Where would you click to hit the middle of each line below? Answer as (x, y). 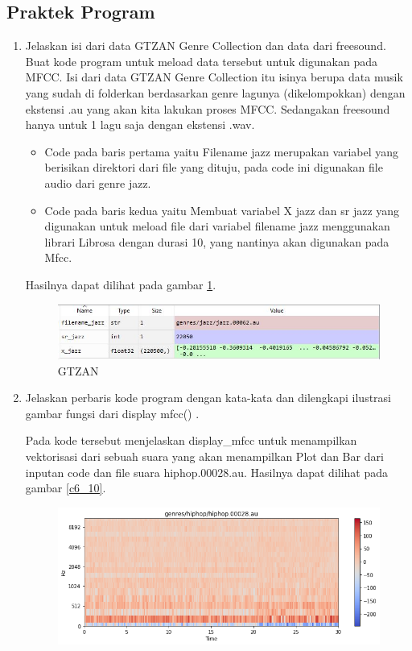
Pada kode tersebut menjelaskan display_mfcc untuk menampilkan (191, 440)
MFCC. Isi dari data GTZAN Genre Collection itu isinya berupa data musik (214, 77)
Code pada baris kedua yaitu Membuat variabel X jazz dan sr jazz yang (222, 210)
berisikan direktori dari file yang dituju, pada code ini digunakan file (214, 167)
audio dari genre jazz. (98, 182)
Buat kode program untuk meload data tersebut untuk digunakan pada (201, 61)
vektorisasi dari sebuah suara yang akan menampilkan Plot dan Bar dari (204, 456)
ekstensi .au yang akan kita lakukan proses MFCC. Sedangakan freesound (208, 108)
